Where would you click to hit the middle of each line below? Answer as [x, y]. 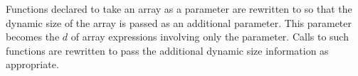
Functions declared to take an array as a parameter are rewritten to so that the [179, 9]
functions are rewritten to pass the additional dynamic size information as [167, 50]
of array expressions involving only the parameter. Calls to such [210, 37]
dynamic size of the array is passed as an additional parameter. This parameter [179, 22]
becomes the [33, 37]
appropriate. [32, 64]
